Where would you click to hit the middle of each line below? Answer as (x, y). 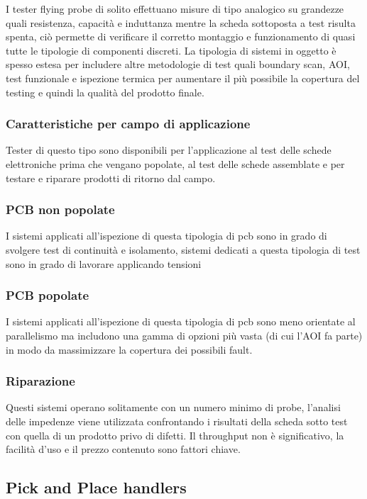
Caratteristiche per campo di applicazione (128, 124)
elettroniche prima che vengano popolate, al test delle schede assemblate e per (175, 163)
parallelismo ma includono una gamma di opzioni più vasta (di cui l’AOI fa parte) (184, 335)
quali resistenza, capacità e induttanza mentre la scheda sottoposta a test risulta (181, 22)
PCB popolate (48, 295)
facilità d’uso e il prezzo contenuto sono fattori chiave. (123, 449)
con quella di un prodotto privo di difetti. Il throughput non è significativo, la (175, 435)
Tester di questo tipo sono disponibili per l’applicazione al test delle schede (169, 150)
